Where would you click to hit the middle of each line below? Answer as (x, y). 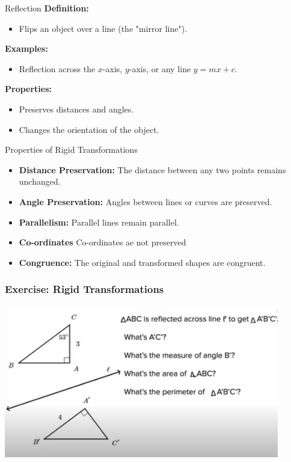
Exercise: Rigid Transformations (84, 289)
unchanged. (40, 181)
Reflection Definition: (47, 8)
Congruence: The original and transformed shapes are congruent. (142, 262)
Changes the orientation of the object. (89, 129)
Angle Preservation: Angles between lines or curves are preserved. (145, 201)
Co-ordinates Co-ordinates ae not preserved (103, 242)
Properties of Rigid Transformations (71, 149)
